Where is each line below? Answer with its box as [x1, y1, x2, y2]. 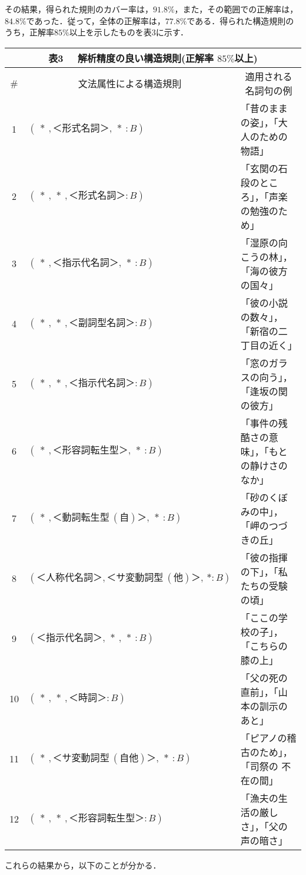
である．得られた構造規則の [187, 14, 294, 27]
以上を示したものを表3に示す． [69, 26, 189, 38]
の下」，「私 [240, 564, 288, 578]
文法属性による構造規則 [78, 76, 182, 90]
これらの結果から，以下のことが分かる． [5, 858, 161, 871]
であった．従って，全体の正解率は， [26, 14, 165, 27]
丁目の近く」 [240, 338, 297, 352]
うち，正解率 [5, 26, 54, 38]
